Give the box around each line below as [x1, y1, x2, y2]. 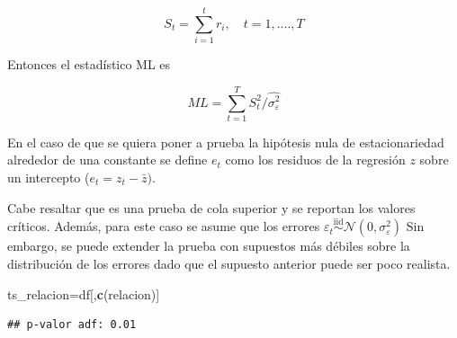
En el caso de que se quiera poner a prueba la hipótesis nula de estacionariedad [7, 132, 444, 151]
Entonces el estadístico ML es [7, 55, 171, 74]
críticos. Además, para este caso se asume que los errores [7, 217, 320, 236]
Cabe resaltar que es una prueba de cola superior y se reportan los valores [7, 198, 416, 217]
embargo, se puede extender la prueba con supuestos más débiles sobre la [7, 236, 410, 255]
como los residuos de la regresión [225, 150, 406, 169]
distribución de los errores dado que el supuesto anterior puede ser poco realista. [7, 254, 451, 273]
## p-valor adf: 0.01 [7, 318, 137, 332]
